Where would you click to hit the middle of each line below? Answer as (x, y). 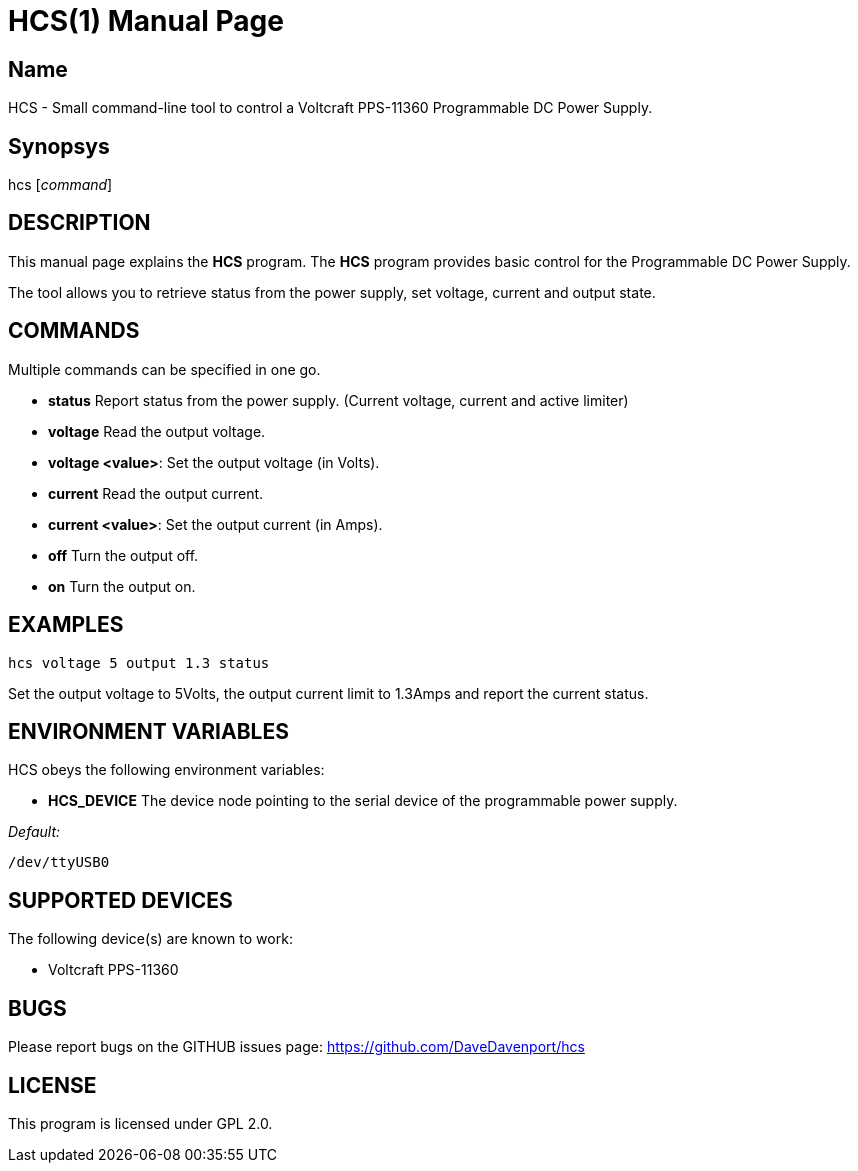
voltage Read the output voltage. (157, 431)
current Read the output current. (156, 493)
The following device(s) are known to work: (150, 939)
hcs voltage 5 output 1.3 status (139, 662)
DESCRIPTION (79, 223)
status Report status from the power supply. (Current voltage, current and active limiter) (338, 400)
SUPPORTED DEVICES (120, 900)
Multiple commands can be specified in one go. (164, 369)
